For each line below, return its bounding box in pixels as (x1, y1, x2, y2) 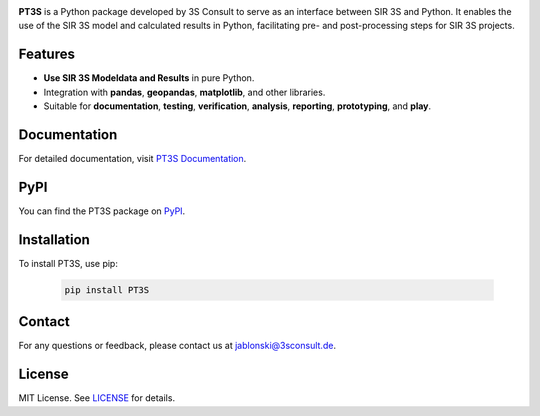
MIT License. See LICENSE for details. (18, 392, 175, 404)
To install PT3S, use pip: (18, 257, 119, 269)
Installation (18, 231, 90, 248)
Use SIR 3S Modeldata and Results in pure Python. (43, 72, 255, 84)
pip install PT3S (64, 284, 150, 295)
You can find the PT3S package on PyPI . (18, 205, 186, 217)
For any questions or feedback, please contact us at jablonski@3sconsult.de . (18, 340, 337, 352)
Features (18, 46, 75, 63)
